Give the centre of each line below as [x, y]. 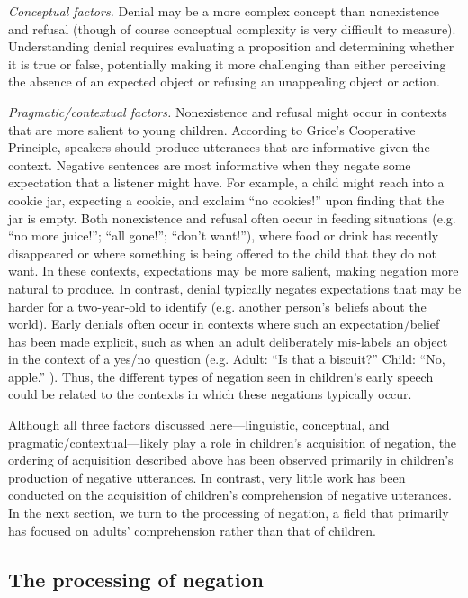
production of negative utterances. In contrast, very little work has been [207, 477]
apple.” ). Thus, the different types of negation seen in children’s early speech [221, 376]
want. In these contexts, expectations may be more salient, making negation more [234, 271]
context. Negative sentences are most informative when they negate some [210, 164]
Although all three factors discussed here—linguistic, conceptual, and [199, 425]
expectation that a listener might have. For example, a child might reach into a [226, 182]
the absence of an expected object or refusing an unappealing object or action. [224, 82]
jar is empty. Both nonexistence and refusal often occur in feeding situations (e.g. [232, 217]
